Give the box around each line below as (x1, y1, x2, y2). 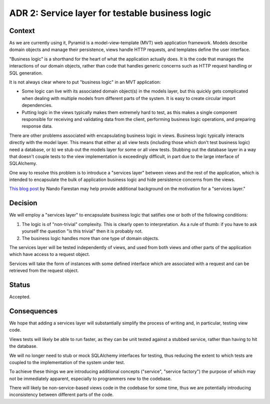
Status (9, 280, 30, 289)
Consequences (9, 306, 58, 315)
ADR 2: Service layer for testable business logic (9, 7, 211, 18)
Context (9, 26, 35, 35)
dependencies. (21, 102, 52, 108)
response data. (21, 123, 53, 129)
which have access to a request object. (9, 251, 90, 257)
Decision (9, 199, 37, 207)
